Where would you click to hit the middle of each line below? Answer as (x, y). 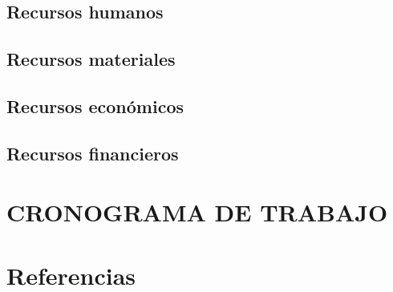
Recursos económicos (95, 105)
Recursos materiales (91, 59)
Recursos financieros (93, 153)
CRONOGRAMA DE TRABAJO (197, 212)
